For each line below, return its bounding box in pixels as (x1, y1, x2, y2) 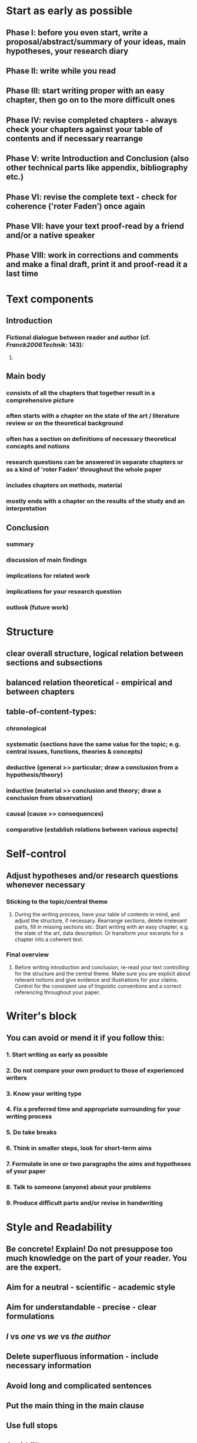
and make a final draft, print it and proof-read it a (6, 260, 188, 270)
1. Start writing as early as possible (6, 1050, 108, 1059)
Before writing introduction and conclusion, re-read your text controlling (14, 964, 189, 971)
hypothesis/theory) (6, 771, 64, 779)
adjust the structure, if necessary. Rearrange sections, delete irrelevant (14, 917, 187, 924)
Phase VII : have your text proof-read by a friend (6, 221, 184, 231)
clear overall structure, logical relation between (6, 649, 183, 659)
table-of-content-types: (6, 707, 97, 717)
